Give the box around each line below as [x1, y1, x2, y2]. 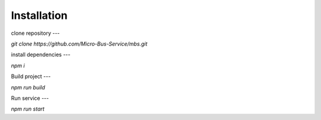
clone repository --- [11, 30, 60, 37]
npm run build [11, 83, 46, 91]
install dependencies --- [11, 51, 71, 59]
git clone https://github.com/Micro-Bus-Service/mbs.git [11, 40, 148, 47]
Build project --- [11, 73, 51, 80]
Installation [11, 9, 68, 22]
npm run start [11, 105, 45, 112]
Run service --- [11, 95, 49, 102]
